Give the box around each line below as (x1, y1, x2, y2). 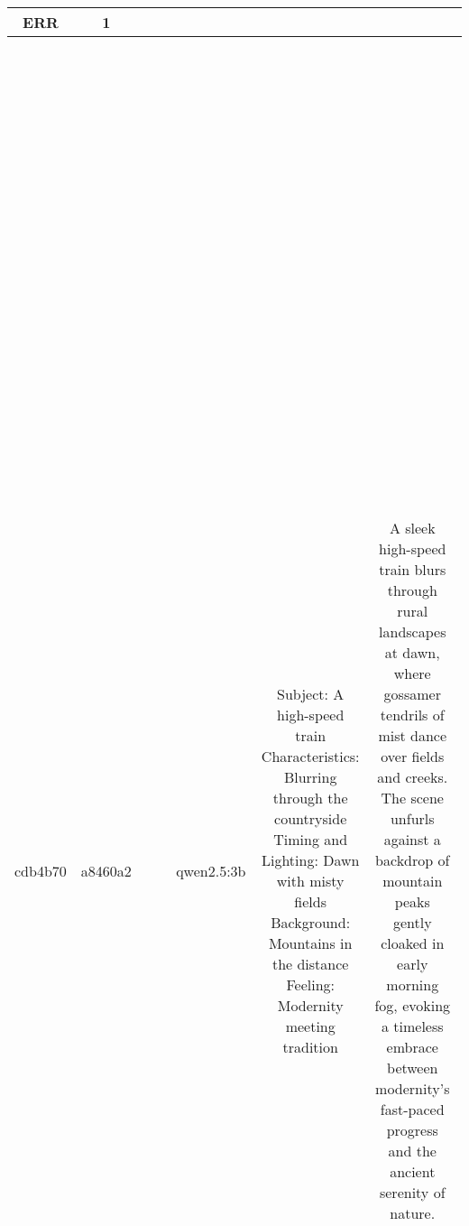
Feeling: (286, 974, 335, 995)
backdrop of (375, 850, 450, 870)
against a (383, 829, 441, 850)
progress (386, 1119, 438, 1140)
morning (386, 974, 439, 995)
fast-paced (380, 1099, 445, 1119)
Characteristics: (261, 746, 360, 766)
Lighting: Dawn (261, 850, 360, 870)
